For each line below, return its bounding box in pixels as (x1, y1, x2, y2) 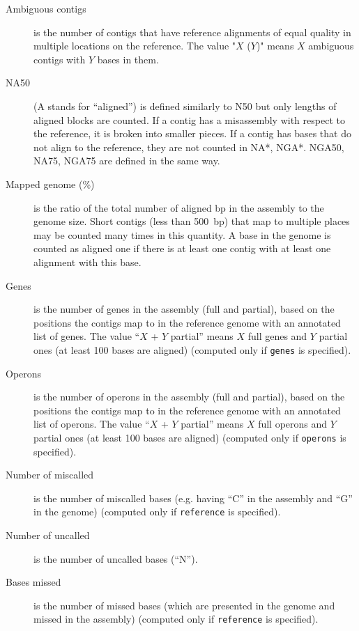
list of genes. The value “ (33, 329, 140, 343)
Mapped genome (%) (6, 176, 95, 191)
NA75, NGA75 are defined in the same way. (33, 153, 220, 168)
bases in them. (97, 52, 159, 66)
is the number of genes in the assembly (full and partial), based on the (33, 302, 335, 316)
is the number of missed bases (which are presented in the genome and (33, 598, 335, 612)
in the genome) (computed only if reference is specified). (33, 504, 281, 519)
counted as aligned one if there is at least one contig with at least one (33, 241, 331, 256)
